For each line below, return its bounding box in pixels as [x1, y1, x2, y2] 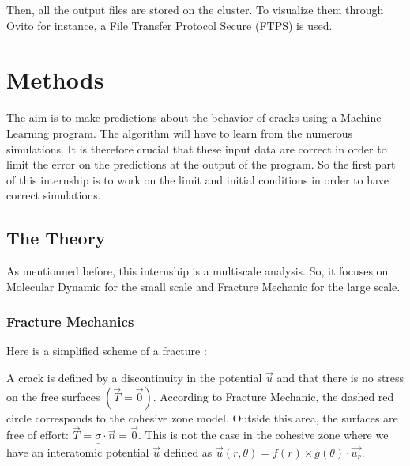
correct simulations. [6, 187, 101, 203]
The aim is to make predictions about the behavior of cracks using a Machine [6, 109, 382, 126]
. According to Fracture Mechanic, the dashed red [152, 388, 394, 404]
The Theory [6, 225, 106, 250]
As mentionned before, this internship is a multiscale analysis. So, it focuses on [6, 263, 389, 279]
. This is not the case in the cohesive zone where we [137, 426, 389, 443]
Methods [6, 63, 104, 96]
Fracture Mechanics [6, 312, 134, 332]
